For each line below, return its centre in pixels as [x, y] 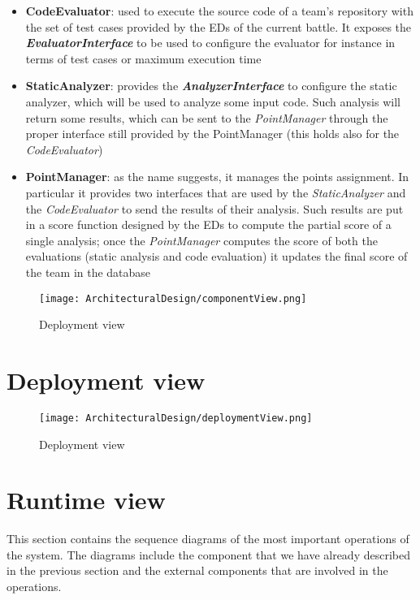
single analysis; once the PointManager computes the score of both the [201, 240]
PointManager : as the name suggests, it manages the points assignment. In [217, 177]
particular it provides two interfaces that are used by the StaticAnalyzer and [216, 192]
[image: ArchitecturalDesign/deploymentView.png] [176, 418]
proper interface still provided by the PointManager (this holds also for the [212, 134]
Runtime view [86, 500]
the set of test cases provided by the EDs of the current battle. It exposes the [219, 26]
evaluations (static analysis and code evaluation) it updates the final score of [216, 256]
